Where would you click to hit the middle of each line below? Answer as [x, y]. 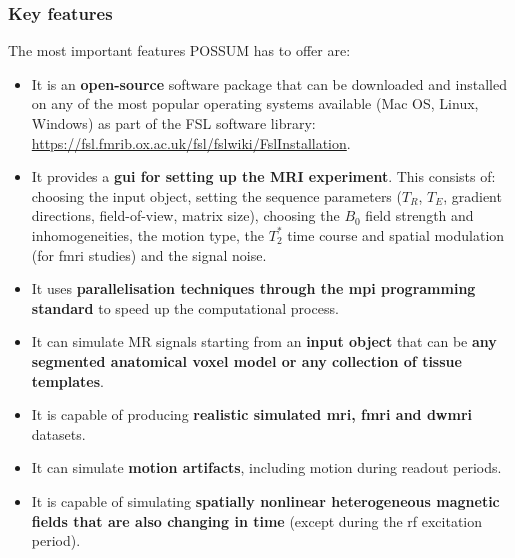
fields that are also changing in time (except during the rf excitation [257, 520]
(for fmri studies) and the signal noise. [149, 254]
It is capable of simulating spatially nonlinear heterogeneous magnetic [265, 500]
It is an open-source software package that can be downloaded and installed [269, 83]
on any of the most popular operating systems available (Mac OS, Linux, [255, 103]
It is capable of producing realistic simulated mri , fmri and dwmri [252, 414]
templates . [67, 380]
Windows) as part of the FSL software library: [173, 123]
